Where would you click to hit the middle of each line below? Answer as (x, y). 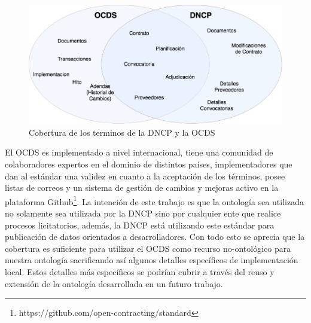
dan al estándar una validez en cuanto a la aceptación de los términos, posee (145, 176)
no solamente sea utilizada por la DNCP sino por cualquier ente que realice (143, 213)
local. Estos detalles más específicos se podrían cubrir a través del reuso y (140, 272)
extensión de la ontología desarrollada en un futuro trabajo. (114, 283)
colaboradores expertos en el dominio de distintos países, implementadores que (149, 164)
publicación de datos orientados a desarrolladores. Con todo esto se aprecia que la (155, 237)
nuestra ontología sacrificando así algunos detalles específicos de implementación (152, 260)
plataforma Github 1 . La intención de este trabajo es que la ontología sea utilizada (154, 200)
